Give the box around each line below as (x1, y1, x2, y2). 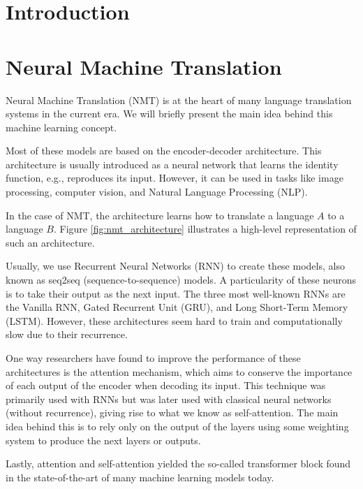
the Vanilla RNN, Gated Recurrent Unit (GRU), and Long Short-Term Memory (6, 300, 348, 314)
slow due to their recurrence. (6, 327, 128, 342)
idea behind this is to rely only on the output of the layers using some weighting (6, 418, 349, 433)
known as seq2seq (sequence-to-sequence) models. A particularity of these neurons (6, 272, 356, 287)
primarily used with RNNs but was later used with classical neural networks (6, 391, 332, 406)
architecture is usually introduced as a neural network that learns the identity (6, 156, 339, 171)
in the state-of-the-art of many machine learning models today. (6, 469, 274, 484)
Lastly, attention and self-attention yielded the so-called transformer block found (6, 456, 351, 471)
